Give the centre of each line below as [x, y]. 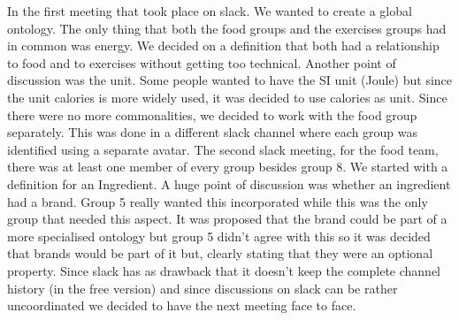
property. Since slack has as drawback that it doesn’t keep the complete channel [224, 270]
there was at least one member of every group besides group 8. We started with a [228, 167]
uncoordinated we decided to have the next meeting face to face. [182, 305]
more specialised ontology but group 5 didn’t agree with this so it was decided [219, 236]
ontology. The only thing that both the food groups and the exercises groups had [227, 28]
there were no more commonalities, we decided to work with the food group [212, 114]
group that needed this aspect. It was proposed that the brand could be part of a [227, 219]
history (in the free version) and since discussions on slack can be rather [203, 288]
